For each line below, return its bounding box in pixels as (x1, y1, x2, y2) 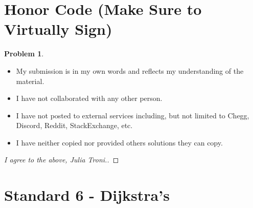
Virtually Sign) (4, 18, 112, 39)
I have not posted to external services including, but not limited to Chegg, (16, 110, 249, 120)
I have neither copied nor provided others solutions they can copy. (16, 137, 223, 148)
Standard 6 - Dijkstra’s (4, 184, 170, 205)
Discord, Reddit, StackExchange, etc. (16, 120, 133, 131)
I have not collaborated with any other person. (16, 93, 163, 103)
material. (16, 75, 44, 86)
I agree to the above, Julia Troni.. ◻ (4, 154, 119, 165)
